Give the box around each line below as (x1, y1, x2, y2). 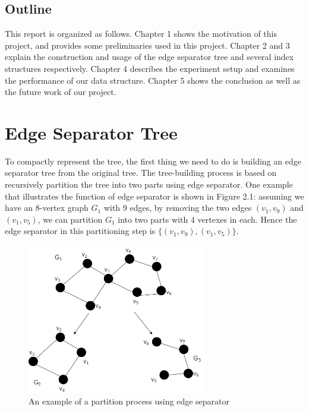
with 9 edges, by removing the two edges (103, 201, 252, 214)
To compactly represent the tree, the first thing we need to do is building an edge (5, 154, 301, 167)
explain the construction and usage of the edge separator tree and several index (5, 50, 294, 63)
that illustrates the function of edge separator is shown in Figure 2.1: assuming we (5, 189, 304, 202)
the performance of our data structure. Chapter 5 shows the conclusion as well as (5, 74, 301, 86)
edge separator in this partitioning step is (5, 225, 156, 237)
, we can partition (37, 213, 103, 225)
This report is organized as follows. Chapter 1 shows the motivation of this (5, 27, 278, 40)
